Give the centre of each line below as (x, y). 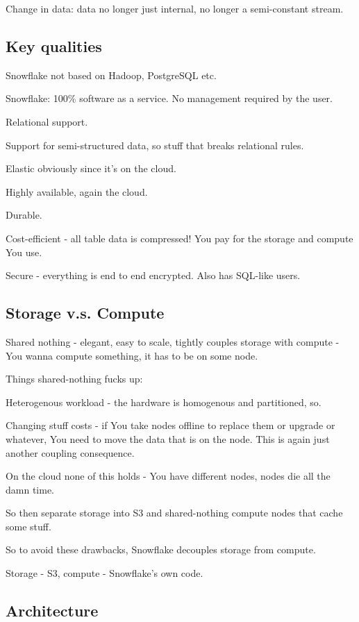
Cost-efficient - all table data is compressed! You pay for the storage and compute (179, 238)
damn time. (30, 489)
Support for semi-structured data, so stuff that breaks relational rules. (155, 145)
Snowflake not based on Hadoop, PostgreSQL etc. (111, 75)
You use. (24, 252)
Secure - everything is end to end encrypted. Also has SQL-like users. (153, 275)
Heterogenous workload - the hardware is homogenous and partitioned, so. (164, 402)
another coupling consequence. (70, 452)
